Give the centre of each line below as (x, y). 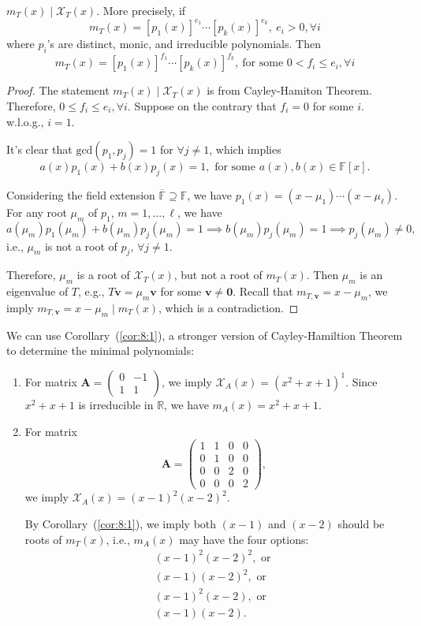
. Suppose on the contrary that (202, 105)
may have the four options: (244, 539)
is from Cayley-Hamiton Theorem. (289, 90)
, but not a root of (218, 275)
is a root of (103, 275)
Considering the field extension (81, 194)
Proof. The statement (58, 90)
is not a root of (81, 246)
